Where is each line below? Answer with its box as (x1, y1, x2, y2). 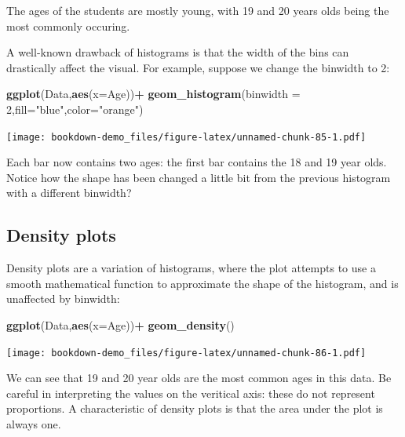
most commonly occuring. (6, 17, 130, 34)
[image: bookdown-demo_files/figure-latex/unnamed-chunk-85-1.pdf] (6, 131, 367, 143)
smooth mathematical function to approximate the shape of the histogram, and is (6, 275, 399, 291)
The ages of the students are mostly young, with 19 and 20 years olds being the (6, 2, 389, 18)
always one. (6, 416, 61, 432)
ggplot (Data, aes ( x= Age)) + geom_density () (6, 316, 235, 333)
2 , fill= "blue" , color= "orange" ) (6, 100, 144, 117)
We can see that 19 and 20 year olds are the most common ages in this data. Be (6, 370, 392, 386)
